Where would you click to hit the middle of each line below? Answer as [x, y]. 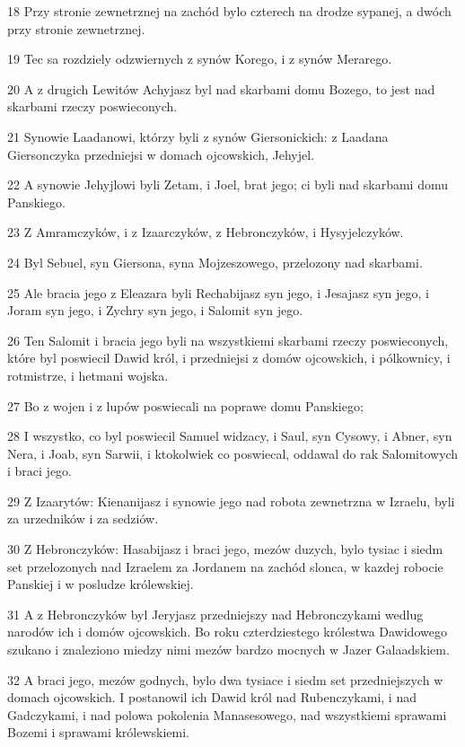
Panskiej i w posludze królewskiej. [101, 584]
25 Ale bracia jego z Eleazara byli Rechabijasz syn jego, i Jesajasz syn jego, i [218, 292]
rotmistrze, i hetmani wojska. [88, 375]
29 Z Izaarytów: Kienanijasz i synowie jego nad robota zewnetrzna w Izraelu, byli [231, 501]
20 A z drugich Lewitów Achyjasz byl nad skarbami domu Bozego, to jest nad [221, 88]
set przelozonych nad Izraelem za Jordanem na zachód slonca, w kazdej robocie [225, 566]
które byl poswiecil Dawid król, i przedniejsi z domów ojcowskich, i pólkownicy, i [229, 358]
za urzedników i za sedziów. [83, 519]
